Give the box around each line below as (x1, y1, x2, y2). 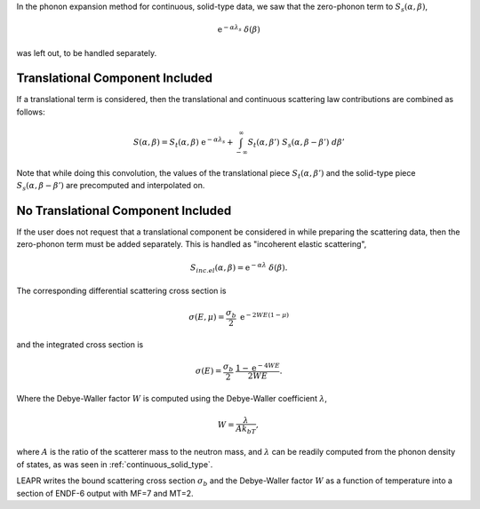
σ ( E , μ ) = (188, 312, 226, 322)
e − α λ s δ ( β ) (217, 23, 261, 35)
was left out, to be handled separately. (16, 47, 157, 58)
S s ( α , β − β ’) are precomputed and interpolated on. (16, 180, 205, 193)
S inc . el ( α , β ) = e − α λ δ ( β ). (189, 261, 288, 274)
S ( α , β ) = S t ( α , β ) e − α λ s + (132, 136, 234, 149)
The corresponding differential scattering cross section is (16, 285, 227, 297)
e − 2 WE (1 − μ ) (240, 311, 289, 322)
